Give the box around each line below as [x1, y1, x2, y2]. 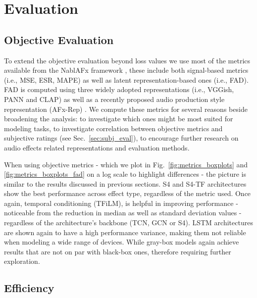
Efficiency [4, 280, 54, 296]
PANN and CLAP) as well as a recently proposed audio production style [4, 94, 225, 104]
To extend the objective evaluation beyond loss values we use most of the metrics [4, 55, 251, 65]
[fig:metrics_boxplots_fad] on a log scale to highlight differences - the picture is [4, 169, 246, 179]
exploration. [4, 256, 40, 266]
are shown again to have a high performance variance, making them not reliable [4, 227, 246, 237]
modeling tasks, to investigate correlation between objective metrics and [4, 123, 223, 133]
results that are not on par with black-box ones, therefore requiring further [4, 246, 231, 256]
